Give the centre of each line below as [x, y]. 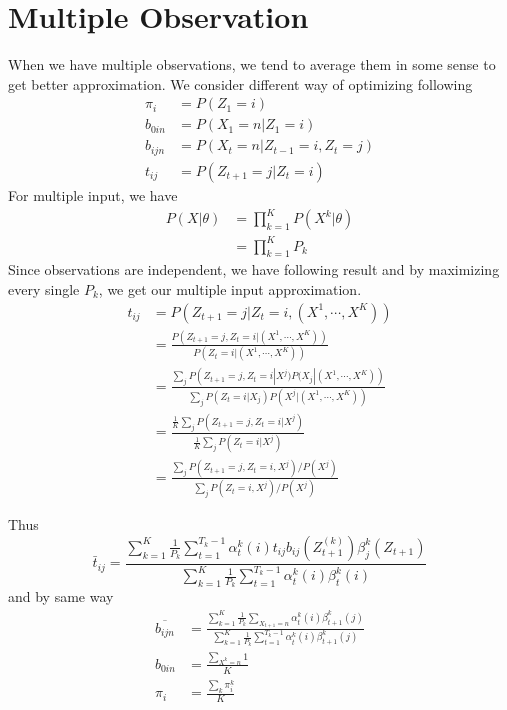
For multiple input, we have [93, 194]
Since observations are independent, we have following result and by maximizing [254, 269]
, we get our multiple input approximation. [230, 288]
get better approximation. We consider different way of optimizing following [240, 83]
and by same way [61, 596]
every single [44, 288]
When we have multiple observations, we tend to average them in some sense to [252, 64]
